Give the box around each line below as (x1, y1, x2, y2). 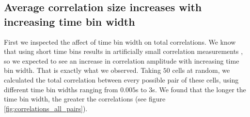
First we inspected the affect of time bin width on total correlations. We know (4, 36, 236, 47)
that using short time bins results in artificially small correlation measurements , (4, 46, 243, 56)
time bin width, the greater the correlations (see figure (4, 94, 166, 104)
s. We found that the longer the (152, 84, 246, 94)
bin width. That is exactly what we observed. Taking (4, 65, 161, 75)
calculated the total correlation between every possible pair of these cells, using (4, 74, 239, 84)
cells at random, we (172, 65, 230, 75)
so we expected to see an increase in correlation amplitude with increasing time (4, 55, 239, 66)
